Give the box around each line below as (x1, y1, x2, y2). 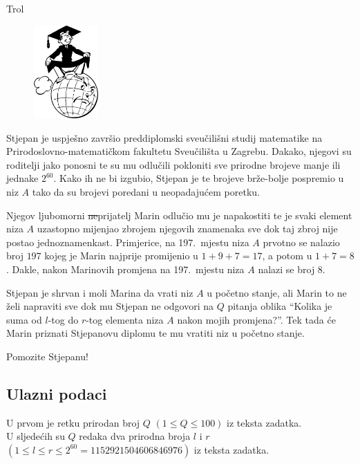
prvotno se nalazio (263, 234, 340, 249)
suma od (6, 312, 42, 326)
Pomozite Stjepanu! (6, 349, 88, 363)
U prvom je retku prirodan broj (6, 415, 140, 429)
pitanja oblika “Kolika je (227, 299, 332, 313)
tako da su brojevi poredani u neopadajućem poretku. (32, 184, 260, 198)
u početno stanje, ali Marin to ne (207, 285, 347, 299)
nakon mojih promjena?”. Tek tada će (177, 312, 336, 326)
